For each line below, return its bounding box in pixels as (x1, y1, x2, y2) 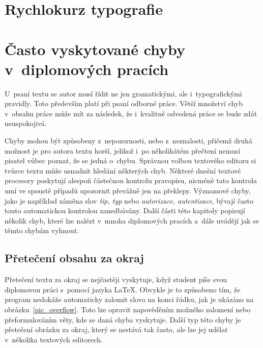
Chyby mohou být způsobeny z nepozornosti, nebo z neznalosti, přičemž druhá (5, 135, 252, 146)
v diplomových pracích (5, 58, 169, 79)
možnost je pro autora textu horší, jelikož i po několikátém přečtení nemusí (5, 145, 241, 156)
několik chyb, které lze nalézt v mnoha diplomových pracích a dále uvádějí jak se (5, 215, 259, 226)
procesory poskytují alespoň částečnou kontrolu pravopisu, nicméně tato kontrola (5, 175, 257, 186)
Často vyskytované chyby (5, 38, 186, 59)
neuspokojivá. (5, 118, 47, 129)
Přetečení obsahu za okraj (5, 250, 144, 266)
